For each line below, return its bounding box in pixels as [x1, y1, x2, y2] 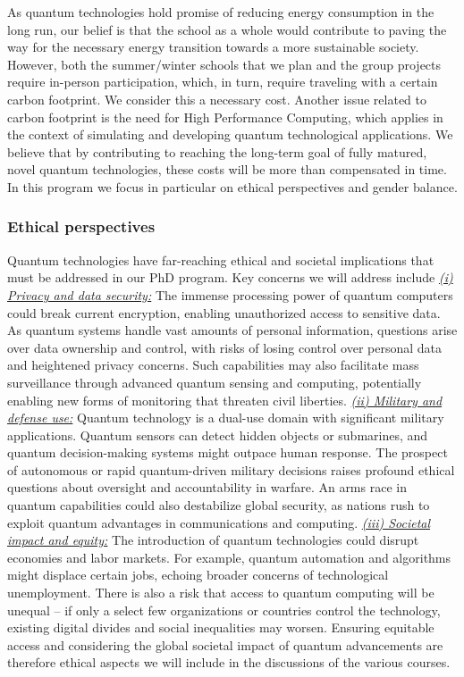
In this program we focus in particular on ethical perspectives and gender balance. [7, 177, 458, 196]
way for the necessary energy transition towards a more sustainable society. [7, 38, 419, 56]
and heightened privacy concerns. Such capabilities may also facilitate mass [7, 355, 419, 374]
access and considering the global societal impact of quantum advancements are [7, 635, 443, 654]
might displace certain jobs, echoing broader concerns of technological [7, 565, 389, 584]
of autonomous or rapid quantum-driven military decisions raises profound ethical [7, 460, 455, 479]
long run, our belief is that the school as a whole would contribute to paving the [7, 20, 447, 38]
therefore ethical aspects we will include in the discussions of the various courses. [7, 653, 451, 672]
